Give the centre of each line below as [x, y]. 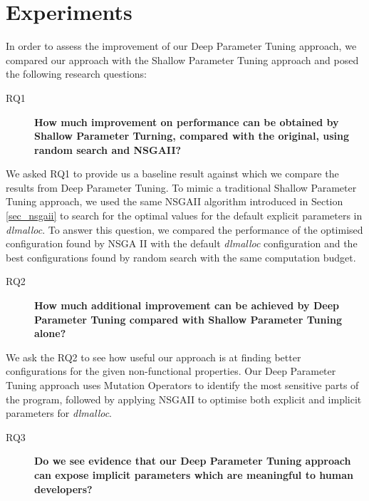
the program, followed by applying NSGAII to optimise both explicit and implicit [184, 399]
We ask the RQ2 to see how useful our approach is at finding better [154, 357]
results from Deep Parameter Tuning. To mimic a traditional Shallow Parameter [181, 187]
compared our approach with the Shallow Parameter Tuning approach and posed [182, 60]
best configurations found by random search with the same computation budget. [181, 257]
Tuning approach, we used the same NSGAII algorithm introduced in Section [175, 201]
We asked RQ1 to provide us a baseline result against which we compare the [172, 174]
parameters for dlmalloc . [59, 413]
